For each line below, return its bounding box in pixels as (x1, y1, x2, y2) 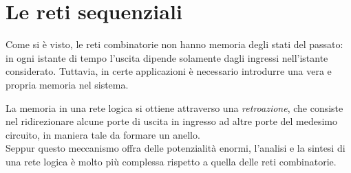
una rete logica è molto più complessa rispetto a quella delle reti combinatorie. (6, 154, 337, 168)
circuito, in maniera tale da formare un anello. (6, 127, 200, 141)
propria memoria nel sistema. (6, 77, 129, 91)
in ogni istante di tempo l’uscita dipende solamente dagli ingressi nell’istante (6, 50, 328, 65)
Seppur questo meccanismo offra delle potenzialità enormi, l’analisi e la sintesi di (6, 141, 345, 155)
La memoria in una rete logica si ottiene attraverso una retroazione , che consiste (6, 100, 343, 115)
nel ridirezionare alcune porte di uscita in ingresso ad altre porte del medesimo (6, 114, 338, 128)
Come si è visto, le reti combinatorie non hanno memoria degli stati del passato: (6, 37, 343, 51)
